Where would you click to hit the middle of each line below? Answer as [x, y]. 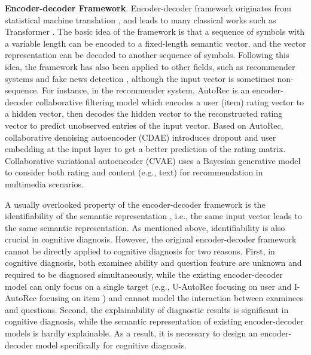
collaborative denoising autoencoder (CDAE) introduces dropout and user [141, 137]
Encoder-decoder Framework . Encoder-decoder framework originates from [148, 8]
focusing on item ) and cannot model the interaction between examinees [171, 298]
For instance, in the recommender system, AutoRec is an [146, 90]
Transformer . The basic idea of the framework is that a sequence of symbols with [155, 31]
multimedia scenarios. [45, 183]
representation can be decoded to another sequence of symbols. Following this [147, 55]
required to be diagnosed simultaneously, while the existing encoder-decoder [144, 274]
